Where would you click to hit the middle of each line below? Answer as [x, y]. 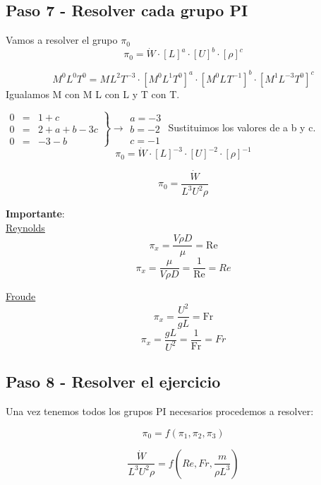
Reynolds [25, 227]
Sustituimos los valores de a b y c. [242, 127]
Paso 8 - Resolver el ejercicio [113, 382]
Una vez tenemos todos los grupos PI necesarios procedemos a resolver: [160, 411]
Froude [21, 296]
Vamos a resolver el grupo [62, 40]
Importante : [35, 214]
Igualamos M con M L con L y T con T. [93, 94]
